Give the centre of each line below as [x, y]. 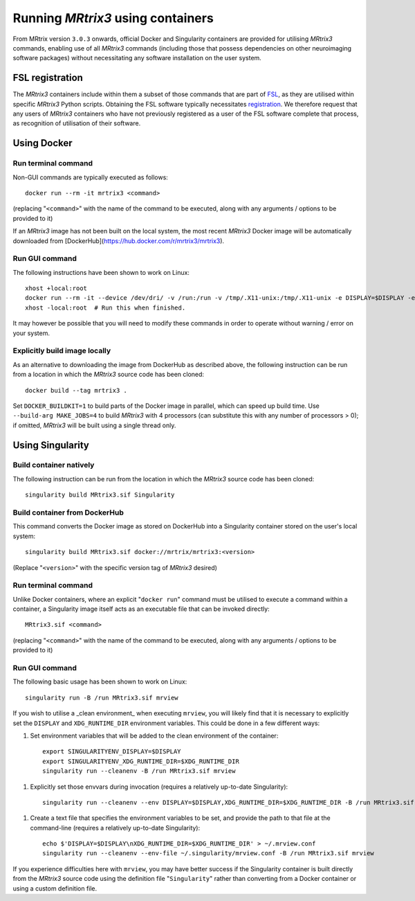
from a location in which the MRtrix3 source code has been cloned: [108, 375]
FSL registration [48, 78]
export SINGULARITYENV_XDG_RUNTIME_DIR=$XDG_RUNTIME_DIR [141, 761]
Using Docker [43, 143]
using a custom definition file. [55, 888]
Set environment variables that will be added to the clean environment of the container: [154, 735]
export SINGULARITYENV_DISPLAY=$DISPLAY [112, 752]
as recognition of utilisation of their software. [77, 123]
